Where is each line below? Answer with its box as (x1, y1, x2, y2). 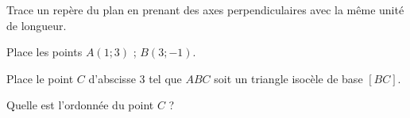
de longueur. (6, 17, 67, 33)
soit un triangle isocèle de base (214, 70, 363, 86)
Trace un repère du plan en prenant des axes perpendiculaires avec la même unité (6, 2, 404, 17)
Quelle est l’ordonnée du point (6, 97, 154, 113)
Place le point (6, 70, 74, 86)
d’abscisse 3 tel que (88, 70, 182, 86)
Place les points (6, 44, 83, 60)
